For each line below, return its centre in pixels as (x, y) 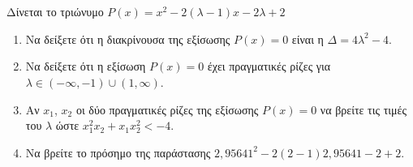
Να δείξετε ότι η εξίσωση (86, 66)
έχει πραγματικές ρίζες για (269, 66)
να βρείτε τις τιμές (363, 109)
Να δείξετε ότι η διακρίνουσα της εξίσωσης (128, 39)
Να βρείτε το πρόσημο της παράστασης (118, 152)
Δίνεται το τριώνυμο (55, 12)
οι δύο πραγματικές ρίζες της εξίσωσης (167, 109)
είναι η (308, 39)
